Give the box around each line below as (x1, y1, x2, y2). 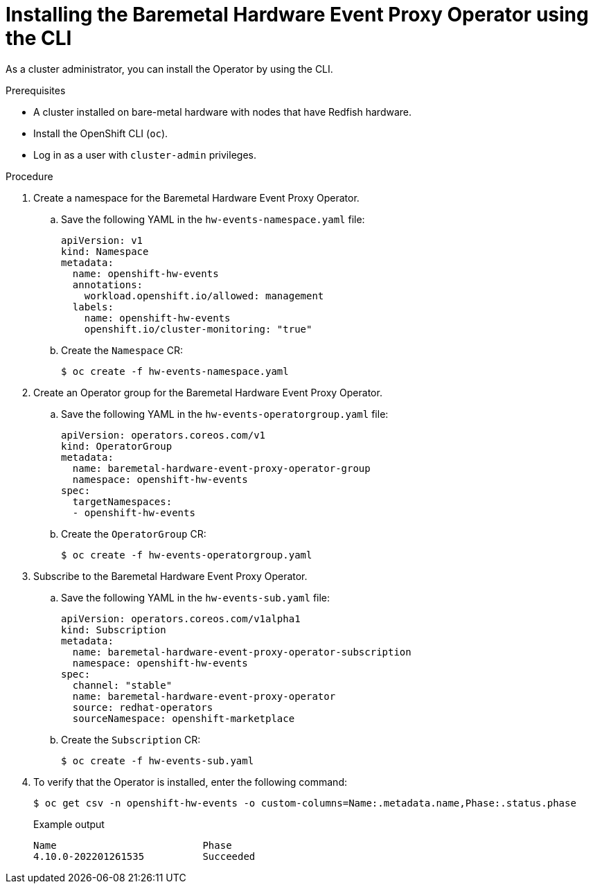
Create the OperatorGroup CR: (61, 527, 206, 540)
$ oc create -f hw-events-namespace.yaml (61, 365, 289, 377)
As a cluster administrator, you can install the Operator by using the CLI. (6, 62, 333, 75)
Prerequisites (6, 84, 66, 96)
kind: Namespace (61, 245, 149, 257)
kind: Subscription (61, 624, 166, 635)
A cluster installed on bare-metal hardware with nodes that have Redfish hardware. (33, 105, 412, 118)
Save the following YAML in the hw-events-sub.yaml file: (61, 591, 330, 604)
